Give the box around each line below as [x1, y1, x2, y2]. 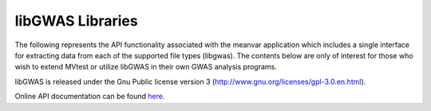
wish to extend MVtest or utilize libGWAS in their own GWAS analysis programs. [14, 62, 277, 72]
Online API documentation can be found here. [14, 92, 165, 101]
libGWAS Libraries [14, 12, 139, 30]
